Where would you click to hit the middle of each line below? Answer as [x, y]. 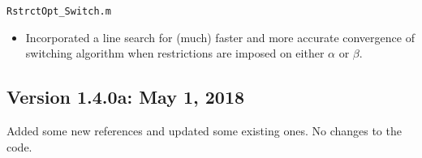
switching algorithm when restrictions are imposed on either [175, 53]
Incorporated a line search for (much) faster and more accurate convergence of [220, 37]
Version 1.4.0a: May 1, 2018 [126, 97]
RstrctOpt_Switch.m [59, 11]
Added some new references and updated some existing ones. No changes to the [204, 131]
